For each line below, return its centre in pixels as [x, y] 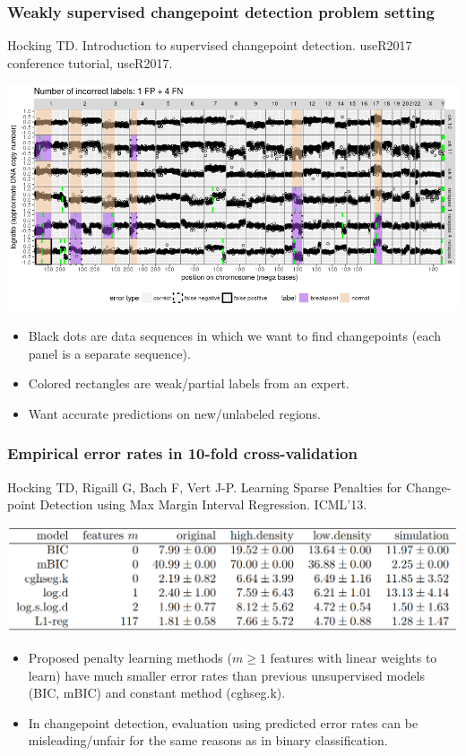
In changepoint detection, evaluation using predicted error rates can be [223, 722]
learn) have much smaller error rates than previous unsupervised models [226, 675]
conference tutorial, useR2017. [90, 62]
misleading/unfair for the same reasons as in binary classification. [208, 740]
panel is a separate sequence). [109, 353]
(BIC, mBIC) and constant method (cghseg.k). [157, 693]
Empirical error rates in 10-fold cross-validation [182, 453]
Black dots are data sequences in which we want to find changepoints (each [234, 335]
